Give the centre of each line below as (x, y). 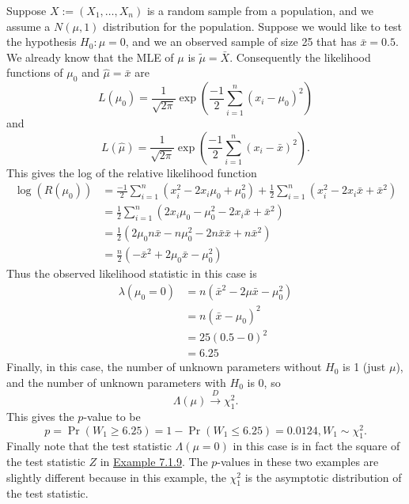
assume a (28, 26)
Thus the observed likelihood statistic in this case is (132, 273)
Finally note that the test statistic (89, 446)
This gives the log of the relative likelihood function (132, 172)
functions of (35, 72)
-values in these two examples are (298, 462)
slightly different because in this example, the (116, 477)
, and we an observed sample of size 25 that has (241, 42)
